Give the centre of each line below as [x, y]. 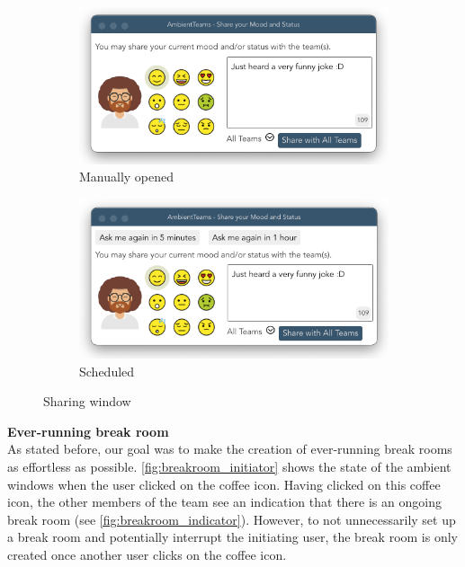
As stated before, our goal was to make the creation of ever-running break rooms [230, 449]
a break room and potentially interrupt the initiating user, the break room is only [232, 537]
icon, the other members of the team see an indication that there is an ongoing [224, 502]
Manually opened [127, 177]
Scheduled [107, 371]
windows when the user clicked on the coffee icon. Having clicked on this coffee [224, 484]
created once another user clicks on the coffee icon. [147, 554]
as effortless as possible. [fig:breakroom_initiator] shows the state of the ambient [229, 467]
